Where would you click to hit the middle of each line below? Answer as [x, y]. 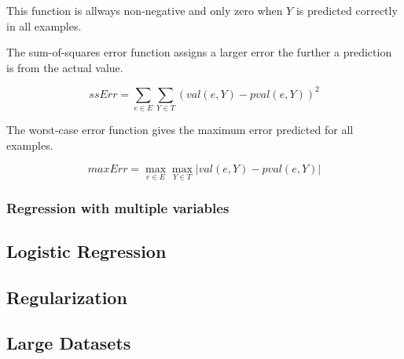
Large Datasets [69, 343]
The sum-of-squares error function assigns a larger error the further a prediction [199, 52]
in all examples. [44, 25]
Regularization [67, 297]
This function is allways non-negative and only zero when [145, 10]
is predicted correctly [347, 10]
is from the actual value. [65, 67]
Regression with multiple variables [118, 207]
